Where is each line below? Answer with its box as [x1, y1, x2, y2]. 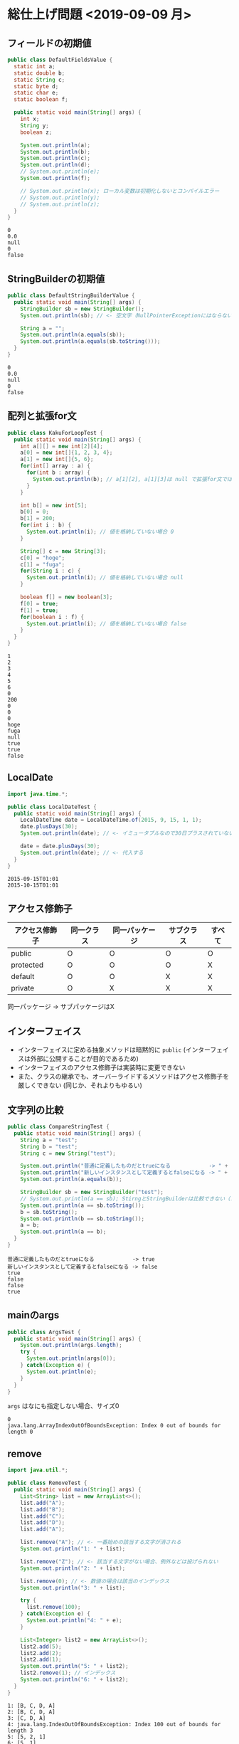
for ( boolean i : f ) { [20, 613, 84, 620]
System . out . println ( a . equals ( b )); [20, 1175, 122, 1183]
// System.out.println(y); [20, 194, 100, 201]
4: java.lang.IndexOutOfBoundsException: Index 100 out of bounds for [7, 1721, 221, 1728]
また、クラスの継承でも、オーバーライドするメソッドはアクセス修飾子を [17, 1072, 230, 1081]
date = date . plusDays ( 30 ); [20, 842, 100, 850]
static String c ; [14, 76, 65, 83]
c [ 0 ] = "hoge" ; [20, 554, 65, 561]
